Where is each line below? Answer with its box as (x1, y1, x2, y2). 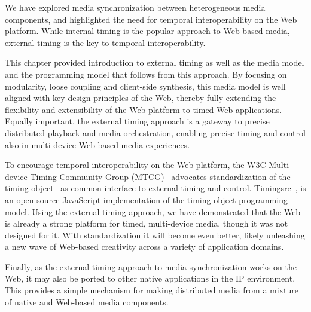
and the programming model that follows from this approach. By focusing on (5, 68, 287, 80)
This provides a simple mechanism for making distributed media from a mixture (5, 284, 298, 296)
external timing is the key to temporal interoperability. (5, 36, 206, 48)
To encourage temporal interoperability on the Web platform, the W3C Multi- (5, 158, 292, 171)
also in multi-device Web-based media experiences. (5, 138, 190, 151)
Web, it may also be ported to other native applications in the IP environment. (5, 272, 295, 285)
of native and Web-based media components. (5, 295, 169, 308)
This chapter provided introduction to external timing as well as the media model (5, 56, 304, 69)
